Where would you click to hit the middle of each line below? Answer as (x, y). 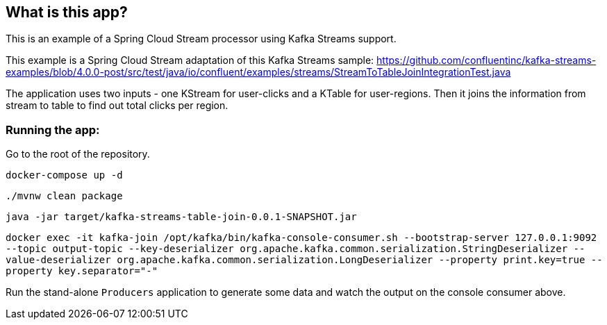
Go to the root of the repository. (78, 154)
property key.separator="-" (82, 271)
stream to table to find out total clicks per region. (117, 106)
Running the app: (53, 130)
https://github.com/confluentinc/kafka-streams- (487, 60)
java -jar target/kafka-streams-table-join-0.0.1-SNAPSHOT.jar (181, 217)
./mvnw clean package (64, 196)
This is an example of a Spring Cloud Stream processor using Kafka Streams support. (201, 39)
